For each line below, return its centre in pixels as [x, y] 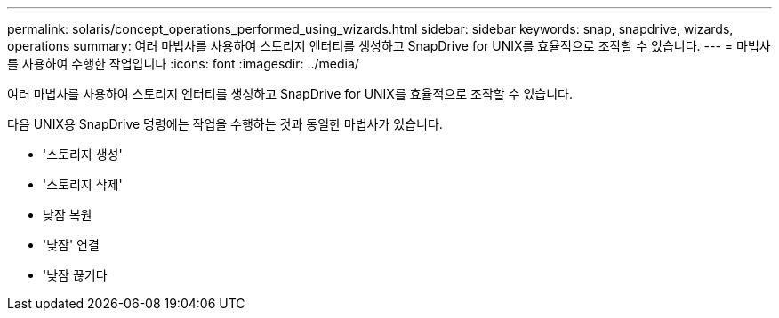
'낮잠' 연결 [71, 245]
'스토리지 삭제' [83, 184]
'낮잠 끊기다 [75, 275]
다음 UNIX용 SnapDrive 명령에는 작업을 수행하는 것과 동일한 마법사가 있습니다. [225, 124]
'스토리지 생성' [83, 154]
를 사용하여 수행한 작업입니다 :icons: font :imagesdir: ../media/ [183, 64]
